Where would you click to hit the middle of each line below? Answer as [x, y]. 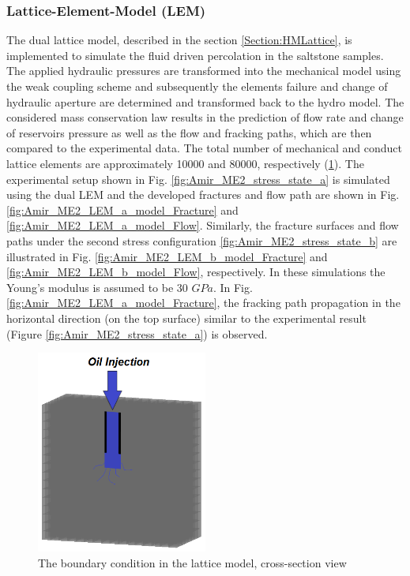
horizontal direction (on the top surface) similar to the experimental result [186, 318]
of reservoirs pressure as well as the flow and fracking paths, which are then [189, 132]
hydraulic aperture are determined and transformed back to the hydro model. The [205, 101]
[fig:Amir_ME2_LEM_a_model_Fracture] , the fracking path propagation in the [203, 303]
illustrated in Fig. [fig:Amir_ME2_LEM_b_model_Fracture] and [167, 256]
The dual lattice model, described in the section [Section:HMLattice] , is [179, 40]
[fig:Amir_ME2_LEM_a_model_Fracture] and [122, 209]
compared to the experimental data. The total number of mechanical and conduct [205, 148]
